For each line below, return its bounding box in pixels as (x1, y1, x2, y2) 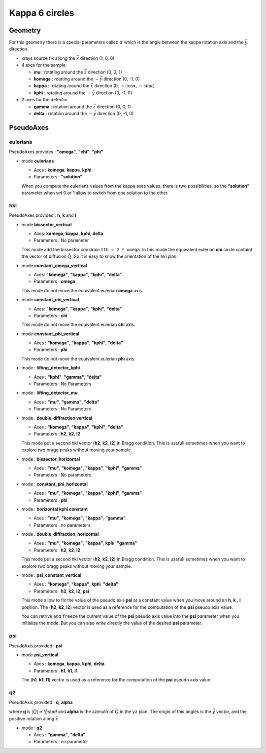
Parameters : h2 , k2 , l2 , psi (33, 588, 90, 594)
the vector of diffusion (21, 253, 66, 259)
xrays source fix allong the (21, 55, 75, 61)
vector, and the (216, 709, 247, 714)
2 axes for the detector (21, 97, 68, 103)
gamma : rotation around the (33, 104, 92, 110)
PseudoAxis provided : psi (9, 642, 63, 649)
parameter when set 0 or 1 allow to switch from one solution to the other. (21, 190, 169, 196)
